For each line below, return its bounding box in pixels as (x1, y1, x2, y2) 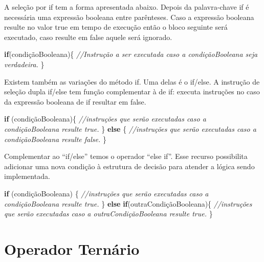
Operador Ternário (4, 238, 140, 259)
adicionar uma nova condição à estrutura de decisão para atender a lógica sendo (4, 160, 255, 171)
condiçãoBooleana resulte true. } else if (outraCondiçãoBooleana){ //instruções (4, 198, 252, 209)
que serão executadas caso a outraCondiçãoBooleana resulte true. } (4, 208, 213, 219)
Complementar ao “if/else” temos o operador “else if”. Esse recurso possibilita (4, 151, 248, 162)
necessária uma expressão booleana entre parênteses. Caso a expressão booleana (4, 11, 254, 22)
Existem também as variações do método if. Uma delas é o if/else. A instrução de (4, 76, 260, 87)
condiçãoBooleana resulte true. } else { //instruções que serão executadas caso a (4, 123, 256, 134)
